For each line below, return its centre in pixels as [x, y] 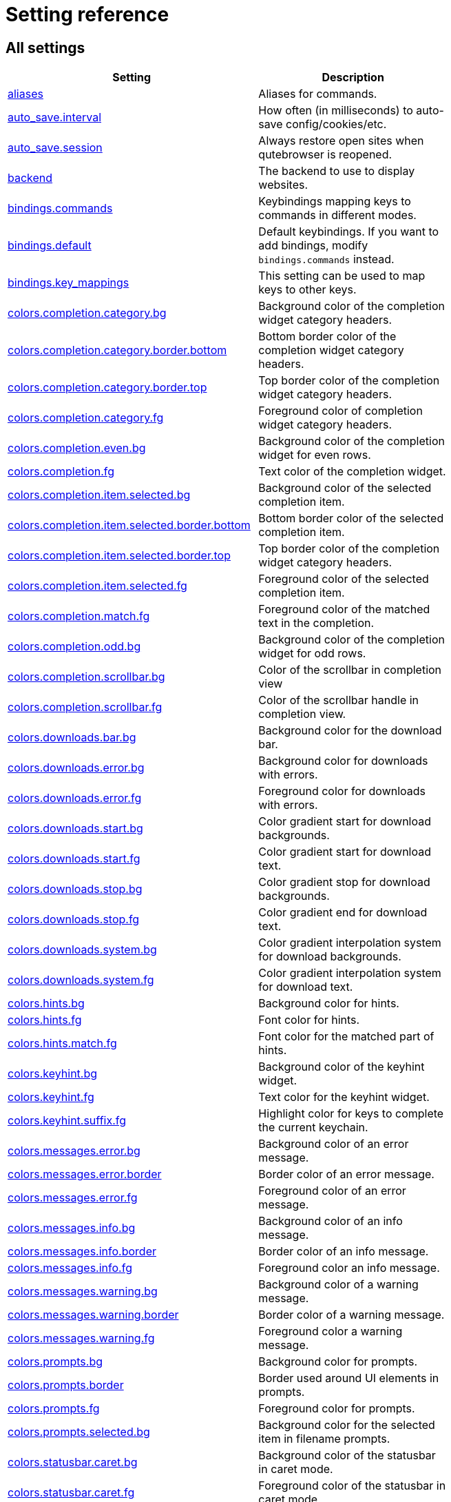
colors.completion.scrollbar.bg [86, 677]
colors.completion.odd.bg [74, 647]
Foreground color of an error [332, 1191]
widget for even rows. [315, 455]
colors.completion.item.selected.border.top [119, 556]
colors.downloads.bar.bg [72, 738]
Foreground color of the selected [344, 579]
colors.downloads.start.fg [74, 859]
